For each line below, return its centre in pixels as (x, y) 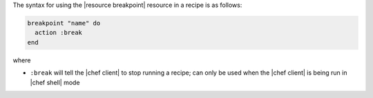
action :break (59, 33)
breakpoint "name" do (64, 23)
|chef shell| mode (55, 82)
